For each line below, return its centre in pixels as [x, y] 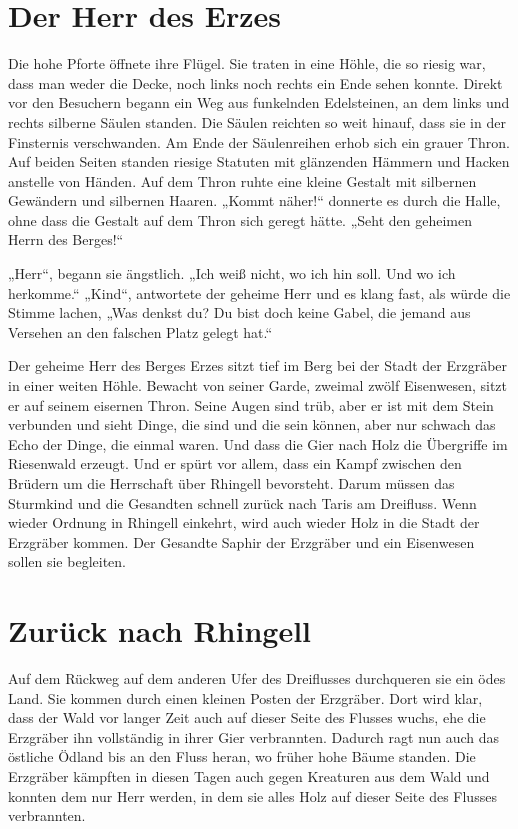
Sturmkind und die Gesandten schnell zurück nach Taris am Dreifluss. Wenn [242, 502]
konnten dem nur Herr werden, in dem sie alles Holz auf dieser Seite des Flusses [252, 795]
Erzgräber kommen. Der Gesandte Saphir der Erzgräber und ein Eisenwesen [241, 541]
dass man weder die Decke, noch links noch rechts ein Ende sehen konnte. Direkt [255, 82]
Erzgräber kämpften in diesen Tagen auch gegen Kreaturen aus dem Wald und [249, 776]
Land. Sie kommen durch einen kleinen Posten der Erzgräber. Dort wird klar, [245, 697]
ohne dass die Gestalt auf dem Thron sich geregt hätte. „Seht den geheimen [240, 219]
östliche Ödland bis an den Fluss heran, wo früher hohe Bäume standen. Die [242, 756]
